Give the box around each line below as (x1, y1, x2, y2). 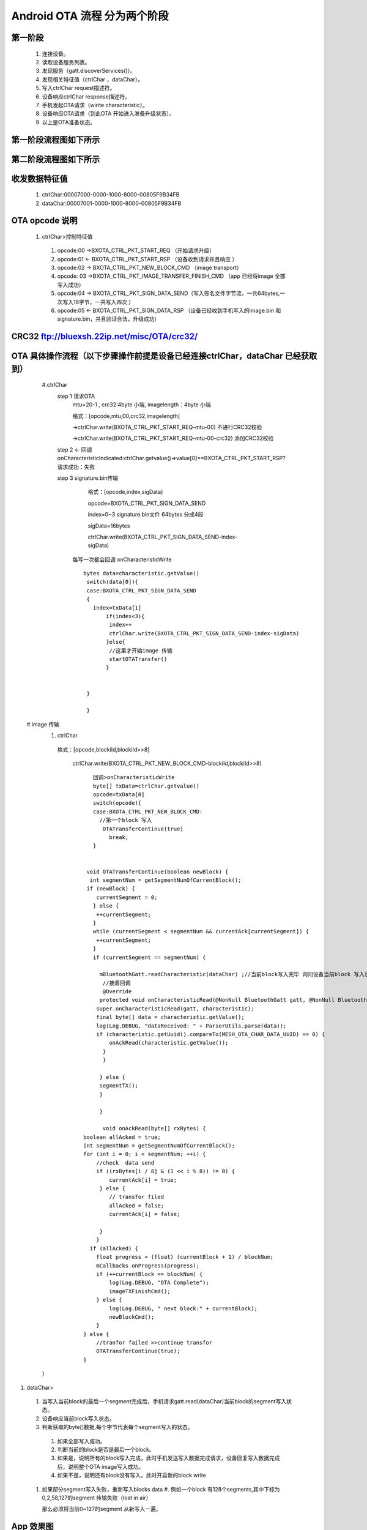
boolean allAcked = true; (83, 1133, 161, 1141)
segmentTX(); (99, 1082, 139, 1089)
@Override (102, 988, 132, 995)
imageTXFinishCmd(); (109, 1288, 171, 1294)
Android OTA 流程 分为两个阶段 (11, 9, 169, 23)
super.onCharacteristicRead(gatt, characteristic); (95, 1005, 254, 1012)
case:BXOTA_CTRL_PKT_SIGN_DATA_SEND (86, 587, 197, 594)
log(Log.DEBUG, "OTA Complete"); (109, 1279, 209, 1286)
